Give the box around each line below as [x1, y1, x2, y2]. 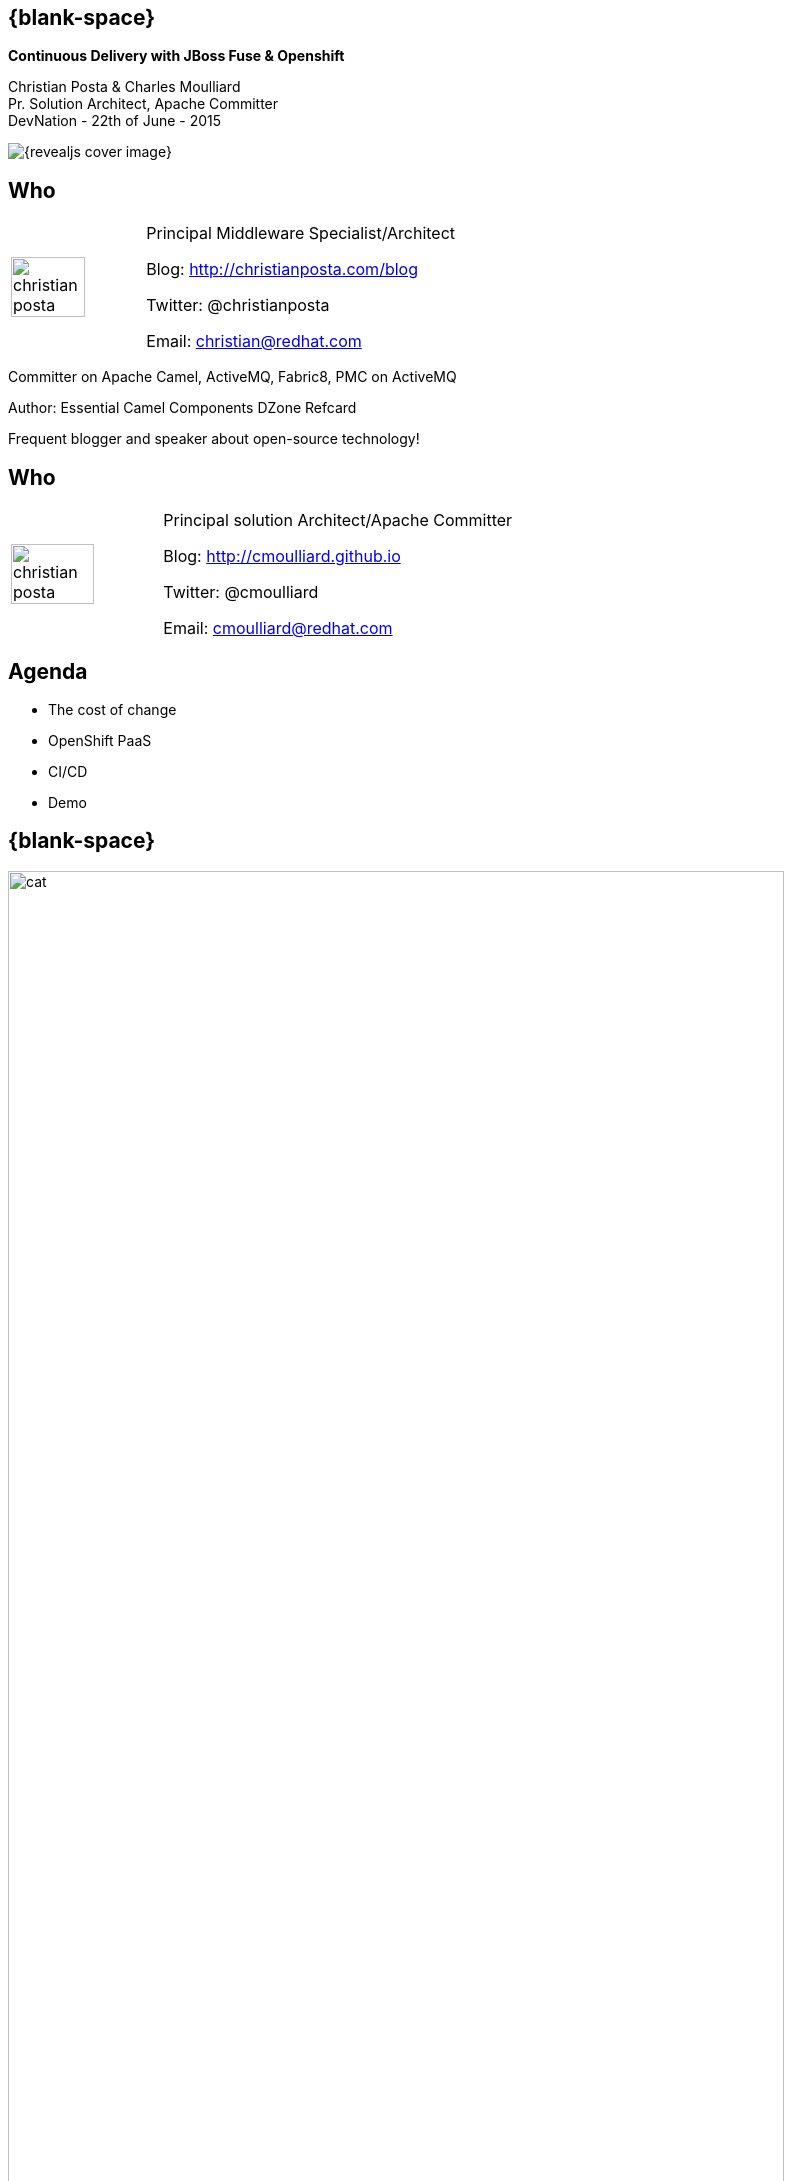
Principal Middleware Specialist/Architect [146, 223, 456, 244]
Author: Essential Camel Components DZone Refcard [8, 399, 357, 417]
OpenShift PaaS [48, 731, 152, 749]
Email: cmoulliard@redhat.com [163, 618, 393, 639]
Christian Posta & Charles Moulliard [8, 78, 241, 96]
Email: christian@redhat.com [146, 331, 362, 352]
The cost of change [48, 700, 177, 718]
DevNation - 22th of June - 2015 [8, 112, 222, 130]
